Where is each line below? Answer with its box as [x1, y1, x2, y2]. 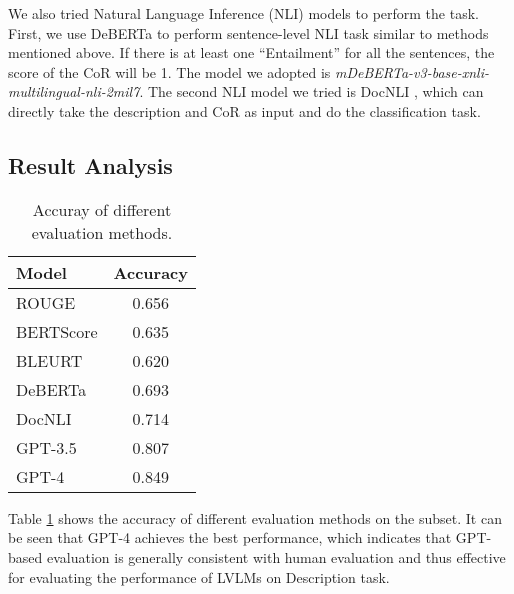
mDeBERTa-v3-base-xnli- [335, 61, 489, 82]
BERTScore [16, 319, 98, 343]
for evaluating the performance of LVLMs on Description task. [8, 566, 390, 587]
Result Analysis [8, 149, 173, 180]
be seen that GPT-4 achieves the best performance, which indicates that [8, 527, 452, 548]
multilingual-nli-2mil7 [8, 81, 140, 102]
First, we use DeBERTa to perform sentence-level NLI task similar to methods [8, 22, 489, 43]
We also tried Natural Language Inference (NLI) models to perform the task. [8, 3, 479, 23]
